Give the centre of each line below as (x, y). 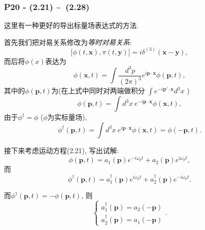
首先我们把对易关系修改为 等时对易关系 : (68, 42)
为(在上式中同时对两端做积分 (98, 91)
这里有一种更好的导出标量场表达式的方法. (71, 25)
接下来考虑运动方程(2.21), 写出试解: (62, 150)
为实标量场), (67, 117)
